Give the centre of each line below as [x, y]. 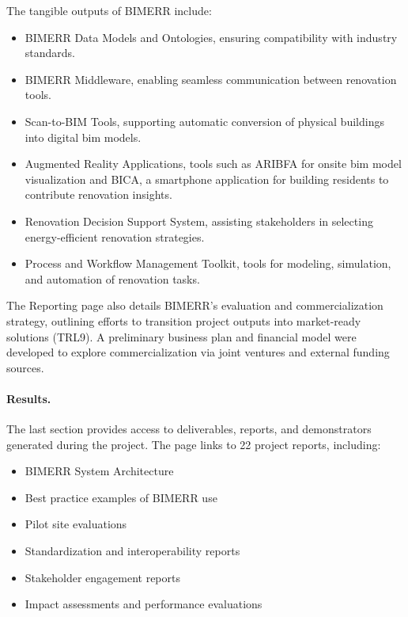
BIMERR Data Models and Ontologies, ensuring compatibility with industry [211, 37]
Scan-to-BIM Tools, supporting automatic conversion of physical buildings [204, 121]
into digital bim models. [83, 137]
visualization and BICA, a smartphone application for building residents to [207, 179]
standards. [50, 53]
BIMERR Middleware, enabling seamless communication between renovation [211, 79]
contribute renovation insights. [98, 194]
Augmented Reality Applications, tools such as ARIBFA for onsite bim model [213, 164]
